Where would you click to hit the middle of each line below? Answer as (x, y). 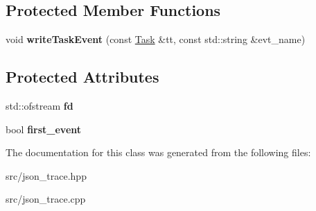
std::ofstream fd (39, 105)
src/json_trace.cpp (46, 199)
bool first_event (44, 129)
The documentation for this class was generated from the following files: (158, 152)
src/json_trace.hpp (46, 175)
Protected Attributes (82, 77)
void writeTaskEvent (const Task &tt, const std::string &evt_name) (156, 39)
